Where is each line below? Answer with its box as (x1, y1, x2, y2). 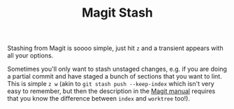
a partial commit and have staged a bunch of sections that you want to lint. (7, 72, 222, 81)
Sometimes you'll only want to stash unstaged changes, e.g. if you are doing (7, 65, 227, 74)
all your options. (7, 51, 54, 60)
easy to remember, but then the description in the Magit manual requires (7, 87, 216, 95)
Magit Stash (81, 5, 154, 21)
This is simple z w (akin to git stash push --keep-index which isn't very (7, 80, 214, 88)
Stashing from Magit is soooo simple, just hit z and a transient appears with (7, 44, 224, 53)
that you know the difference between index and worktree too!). (7, 94, 191, 103)
